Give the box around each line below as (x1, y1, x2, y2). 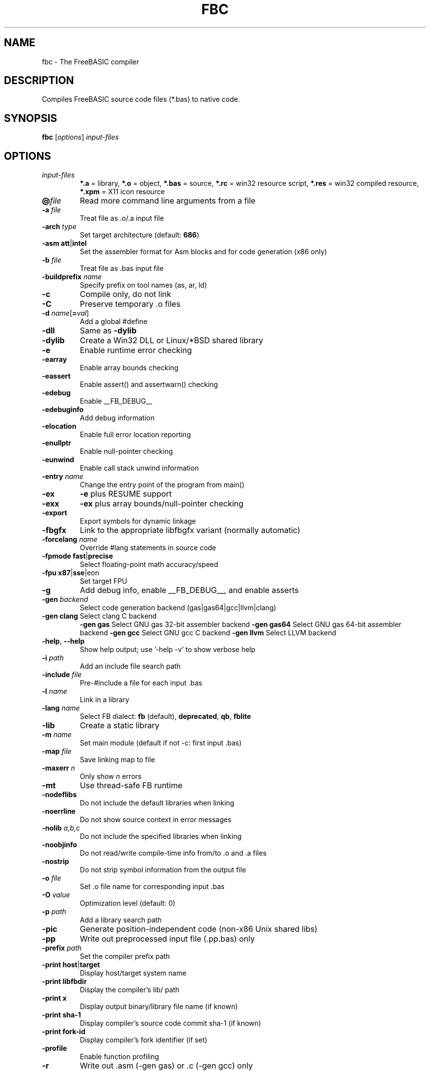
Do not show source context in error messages (80, 815, 232, 824)
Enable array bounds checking (80, 363, 179, 372)
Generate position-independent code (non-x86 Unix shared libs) (80, 924, 318, 934)
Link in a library (80, 695, 130, 704)
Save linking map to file (80, 755, 155, 764)
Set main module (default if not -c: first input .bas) (80, 739, 242, 747)
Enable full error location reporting (80, 430, 191, 439)
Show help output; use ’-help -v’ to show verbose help (80, 645, 256, 654)
